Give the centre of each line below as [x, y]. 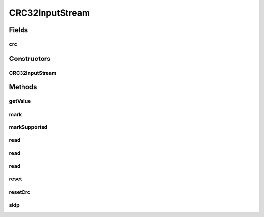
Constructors [30, 59]
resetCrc [20, 192]
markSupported [28, 127]
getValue [20, 101]
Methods [23, 87]
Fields [19, 30]
